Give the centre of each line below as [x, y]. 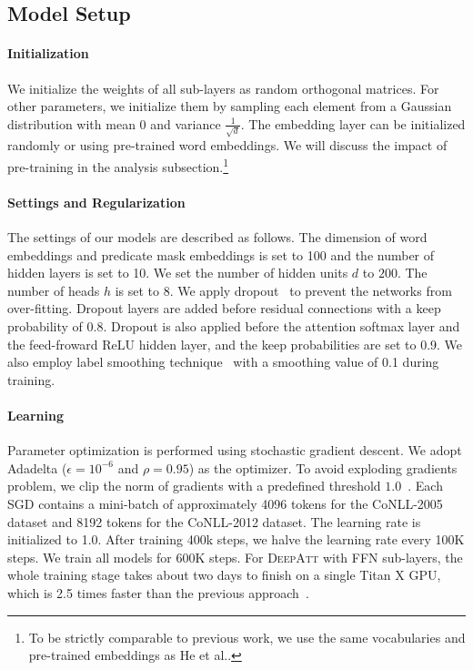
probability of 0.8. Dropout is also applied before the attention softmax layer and [234, 326]
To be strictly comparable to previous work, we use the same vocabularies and [247, 637]
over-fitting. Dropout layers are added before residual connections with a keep [224, 308]
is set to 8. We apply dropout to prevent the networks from [283, 290]
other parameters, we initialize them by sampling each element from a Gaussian [230, 106]
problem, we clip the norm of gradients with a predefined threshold [194, 486]
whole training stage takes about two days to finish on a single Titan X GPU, [224, 575]
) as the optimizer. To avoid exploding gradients [323, 467]
